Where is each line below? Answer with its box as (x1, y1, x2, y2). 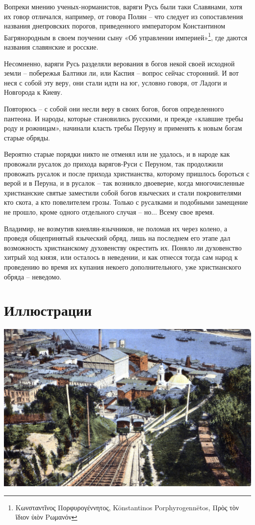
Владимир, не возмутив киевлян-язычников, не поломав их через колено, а (4, 223, 228, 233)
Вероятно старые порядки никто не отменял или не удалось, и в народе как (4, 149, 230, 159)
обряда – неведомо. (4, 271, 62, 281)
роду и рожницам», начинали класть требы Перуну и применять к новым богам (4, 123, 242, 133)
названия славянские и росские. (4, 42, 99, 52)
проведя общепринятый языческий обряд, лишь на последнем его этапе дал (4, 233, 230, 243)
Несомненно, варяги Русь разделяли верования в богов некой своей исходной (4, 58, 235, 68)
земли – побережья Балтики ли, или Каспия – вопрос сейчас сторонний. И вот (4, 68, 239, 78)
